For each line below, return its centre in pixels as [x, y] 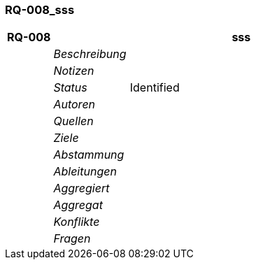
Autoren [74, 105]
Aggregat [78, 205]
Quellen [73, 121]
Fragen [72, 239]
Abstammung [89, 155]
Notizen [74, 71]
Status [70, 88]
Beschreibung [90, 54]
